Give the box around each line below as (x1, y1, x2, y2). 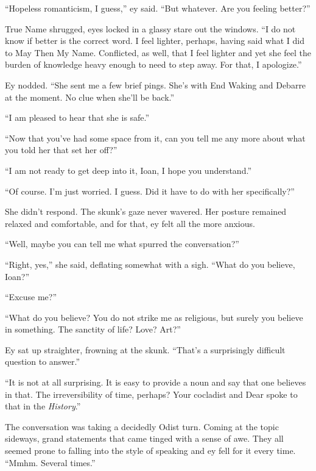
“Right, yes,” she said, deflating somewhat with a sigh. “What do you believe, (5, 257, 295, 270)
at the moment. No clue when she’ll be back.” (5, 90, 175, 103)
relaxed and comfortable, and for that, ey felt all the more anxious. (5, 217, 255, 229)
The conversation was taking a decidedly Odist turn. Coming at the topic (5, 420, 279, 433)
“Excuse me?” (5, 290, 57, 303)
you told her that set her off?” (5, 143, 118, 156)
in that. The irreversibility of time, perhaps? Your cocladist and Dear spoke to (5, 387, 298, 400)
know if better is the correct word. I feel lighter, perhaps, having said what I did (5, 34, 305, 47)
